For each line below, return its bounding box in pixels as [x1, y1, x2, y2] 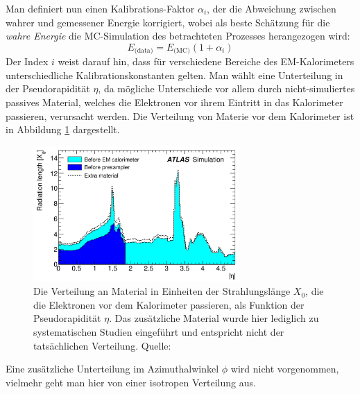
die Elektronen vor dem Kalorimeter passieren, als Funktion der [33, 297, 305, 311]
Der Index [6, 54, 49, 69]
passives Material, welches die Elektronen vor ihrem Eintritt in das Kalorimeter [6, 95, 343, 110]
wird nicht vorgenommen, [230, 361, 339, 376]
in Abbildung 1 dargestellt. [6, 122, 120, 137]
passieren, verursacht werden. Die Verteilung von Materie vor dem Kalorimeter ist [6, 108, 354, 123]
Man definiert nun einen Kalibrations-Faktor [6, 1, 195, 15]
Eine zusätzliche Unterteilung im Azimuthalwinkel [6, 361, 219, 376]
